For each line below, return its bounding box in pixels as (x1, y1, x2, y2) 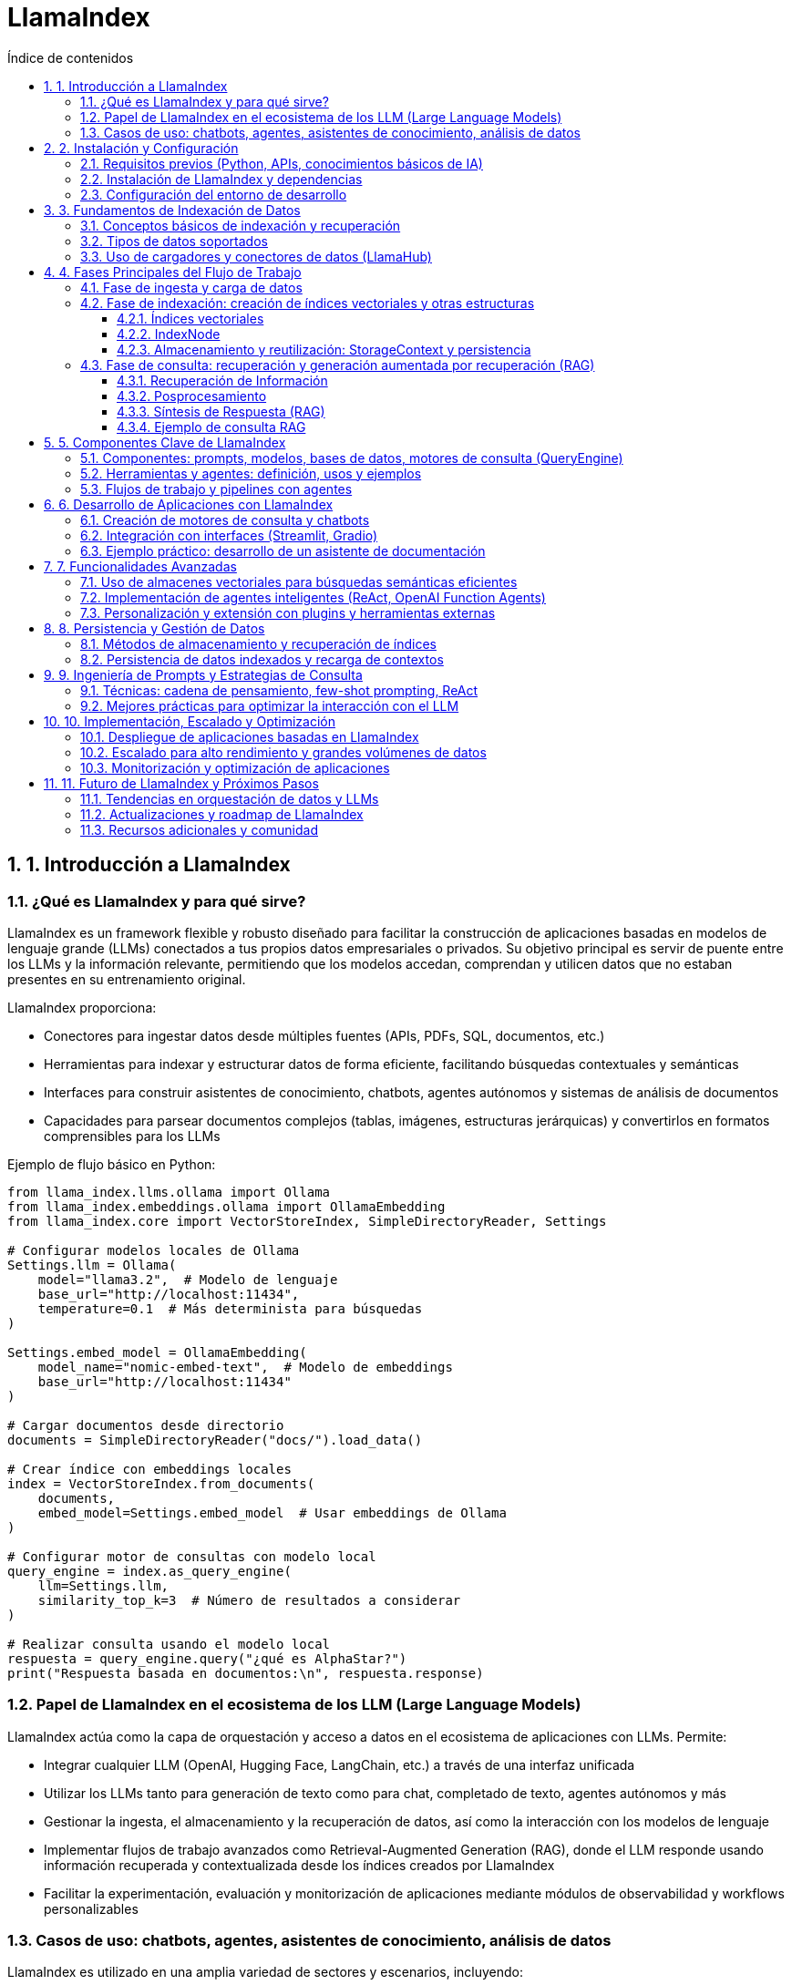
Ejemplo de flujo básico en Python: (7, 1156, 216, 1172)
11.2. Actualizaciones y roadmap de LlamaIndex (80, 806, 364, 822)
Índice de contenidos (7, 49, 134, 66)
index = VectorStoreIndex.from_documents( (7, 1476, 315, 1491)
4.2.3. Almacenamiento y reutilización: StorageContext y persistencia (117, 341, 531, 357)
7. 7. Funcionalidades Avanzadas (44, 558, 237, 574)
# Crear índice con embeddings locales (7, 1461, 292, 1476)
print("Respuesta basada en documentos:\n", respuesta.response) (7, 1665, 484, 1681)
